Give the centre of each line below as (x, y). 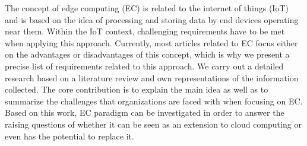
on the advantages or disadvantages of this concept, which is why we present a (147, 54)
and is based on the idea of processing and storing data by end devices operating (152, 19)
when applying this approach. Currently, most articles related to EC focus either (151, 42)
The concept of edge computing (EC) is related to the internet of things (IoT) (147, 8)
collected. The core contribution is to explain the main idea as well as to (137, 89)
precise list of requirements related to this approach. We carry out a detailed (144, 66)
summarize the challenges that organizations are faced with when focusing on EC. (154, 101)
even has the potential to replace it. (69, 136)
